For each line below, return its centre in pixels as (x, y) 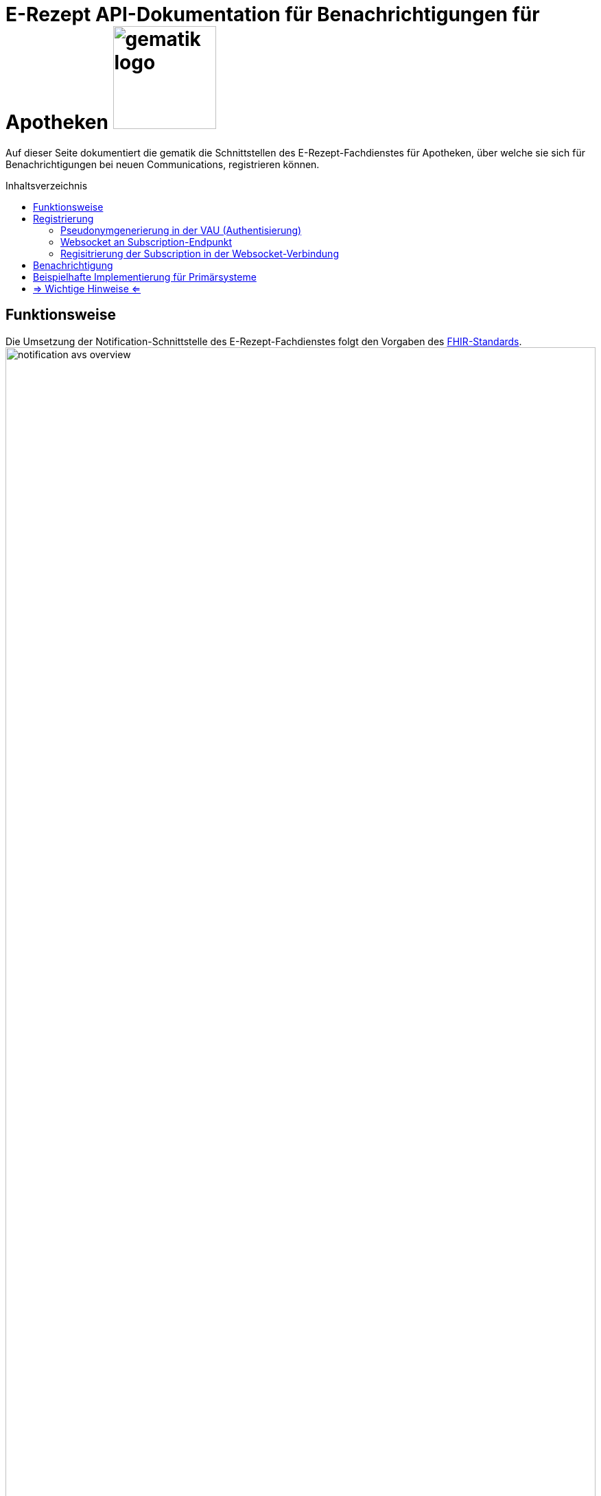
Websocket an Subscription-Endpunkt (146, 242)
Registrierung (63, 218)
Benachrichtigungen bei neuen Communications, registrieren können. (163, 164)
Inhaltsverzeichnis (47, 185)
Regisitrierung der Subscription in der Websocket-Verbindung (200, 253)
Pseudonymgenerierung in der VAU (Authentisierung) (181, 230)
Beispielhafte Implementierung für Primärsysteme (145, 277)
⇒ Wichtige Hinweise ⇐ (87, 288)
